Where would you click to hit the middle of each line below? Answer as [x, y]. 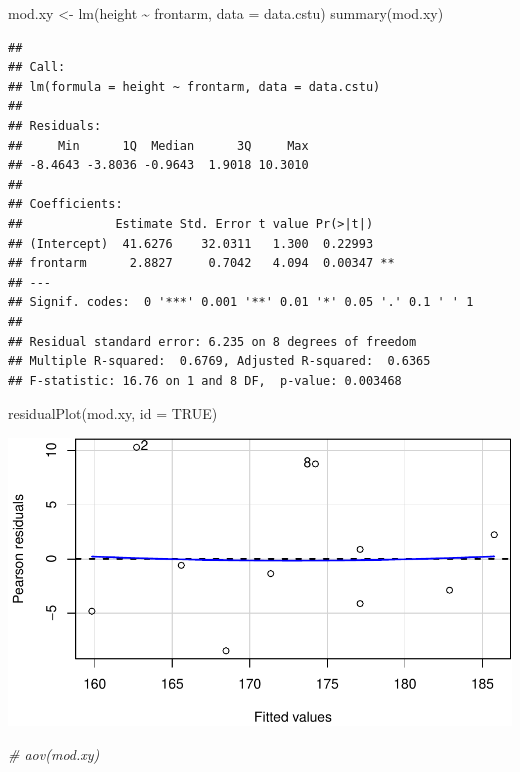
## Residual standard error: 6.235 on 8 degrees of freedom [212, 341]
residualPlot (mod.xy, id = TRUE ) [113, 413]
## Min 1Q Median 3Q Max [158, 145]
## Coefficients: [65, 204]
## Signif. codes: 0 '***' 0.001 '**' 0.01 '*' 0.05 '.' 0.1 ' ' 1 [241, 302]
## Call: [37, 67]
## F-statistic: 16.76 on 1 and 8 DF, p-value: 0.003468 [205, 380]
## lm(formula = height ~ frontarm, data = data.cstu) [194, 86]
